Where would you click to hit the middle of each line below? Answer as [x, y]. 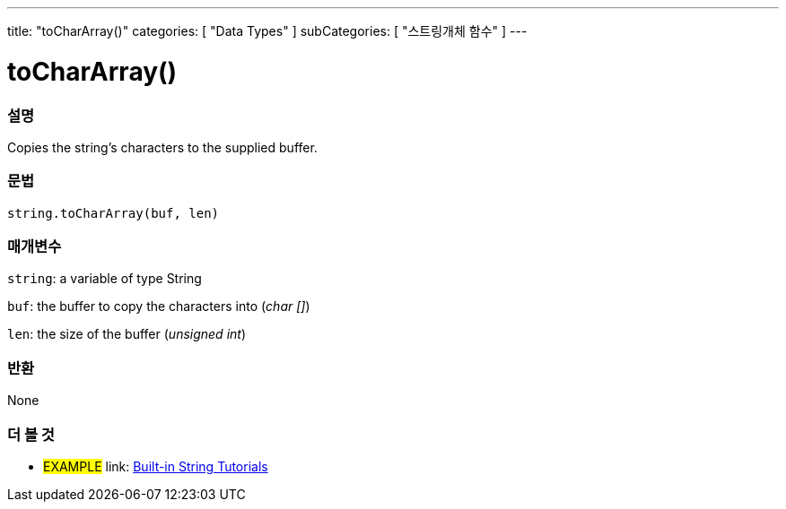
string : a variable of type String [105, 279]
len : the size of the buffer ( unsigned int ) [127, 334]
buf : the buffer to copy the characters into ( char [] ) [159, 306]
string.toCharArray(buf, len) [114, 213]
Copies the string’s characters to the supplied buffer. [162, 147]
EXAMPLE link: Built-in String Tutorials [156, 466]
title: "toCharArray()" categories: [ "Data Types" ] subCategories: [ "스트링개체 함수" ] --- [267, 31]
